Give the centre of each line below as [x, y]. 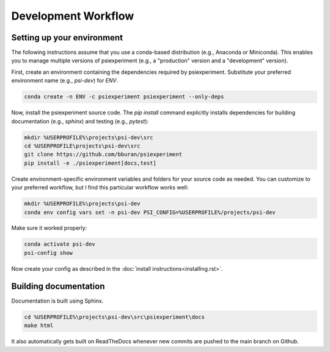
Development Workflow [73, 16]
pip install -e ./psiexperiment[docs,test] [90, 163]
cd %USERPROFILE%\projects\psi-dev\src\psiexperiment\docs [114, 317]
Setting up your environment [67, 38]
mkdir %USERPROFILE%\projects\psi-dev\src [89, 137]
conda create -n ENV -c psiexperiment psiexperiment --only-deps [124, 97]
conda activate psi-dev [60, 244]
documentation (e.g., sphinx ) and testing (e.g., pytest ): [80, 121]
